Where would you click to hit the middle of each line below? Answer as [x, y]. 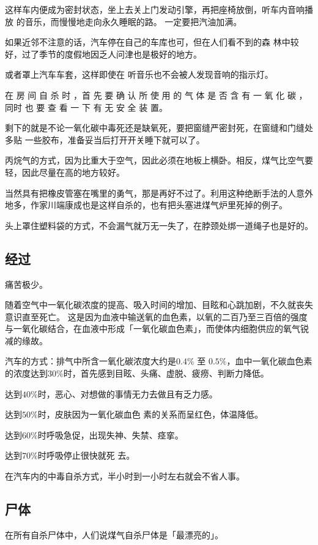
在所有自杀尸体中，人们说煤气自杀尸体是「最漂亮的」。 [114, 534]
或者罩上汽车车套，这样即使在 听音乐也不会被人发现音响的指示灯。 [139, 74]
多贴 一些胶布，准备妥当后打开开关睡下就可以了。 [105, 139]
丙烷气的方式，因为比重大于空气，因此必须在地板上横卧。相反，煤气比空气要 [159, 160]
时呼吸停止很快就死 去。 [86, 455]
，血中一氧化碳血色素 [269, 361]
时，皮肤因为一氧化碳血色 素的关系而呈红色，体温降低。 [150, 414]
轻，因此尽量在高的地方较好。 [65, 172]
